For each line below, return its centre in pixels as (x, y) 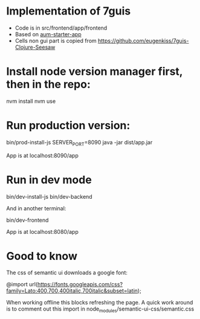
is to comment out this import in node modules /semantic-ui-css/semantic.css (100, 310)
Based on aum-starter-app (48, 34)
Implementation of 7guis (69, 11)
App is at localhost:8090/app (42, 155)
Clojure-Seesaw (35, 47)
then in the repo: (48, 84)
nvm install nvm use (31, 101)
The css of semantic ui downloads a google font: (67, 272)
